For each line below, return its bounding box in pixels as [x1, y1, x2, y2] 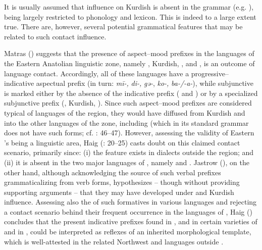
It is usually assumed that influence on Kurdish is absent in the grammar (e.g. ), [4, 2, 254, 12]
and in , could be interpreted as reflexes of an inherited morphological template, [4, 226, 251, 237]
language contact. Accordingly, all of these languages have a [4, 68, 189, 78]
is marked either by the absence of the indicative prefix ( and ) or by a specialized [4, 87, 258, 98]
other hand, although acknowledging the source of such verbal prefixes [4, 167, 221, 177]
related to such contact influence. [4, 31, 107, 41]
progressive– [191, 68, 229, 78]
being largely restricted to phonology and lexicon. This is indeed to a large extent [4, 11, 256, 22]
